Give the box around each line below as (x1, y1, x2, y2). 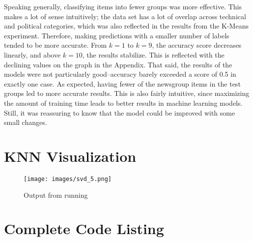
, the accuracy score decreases (152, 40, 242, 50)
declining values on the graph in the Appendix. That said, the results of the (4, 59, 232, 69)
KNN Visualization (4, 146, 137, 166)
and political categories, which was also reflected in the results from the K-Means (4, 21, 249, 31)
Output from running (24, 189, 88, 200)
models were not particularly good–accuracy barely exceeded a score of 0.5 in (4, 69, 236, 79)
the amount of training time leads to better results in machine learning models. (4, 97, 243, 108)
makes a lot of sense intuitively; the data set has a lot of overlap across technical (4, 11, 246, 21)
